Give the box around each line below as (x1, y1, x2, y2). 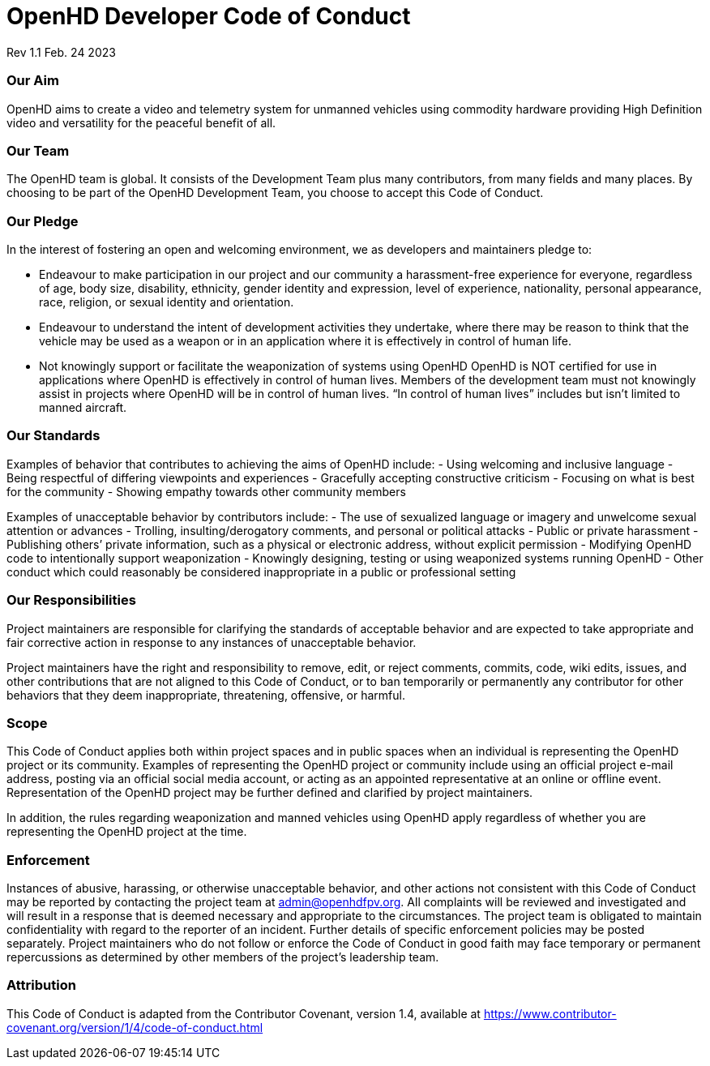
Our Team (6, 142, 70, 159)
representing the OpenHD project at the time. (6, 824, 247, 839)
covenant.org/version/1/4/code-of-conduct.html (6, 1020, 263, 1034)
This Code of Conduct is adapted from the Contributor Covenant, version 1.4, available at (6, 1006, 481, 1021)
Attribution (6, 977, 76, 994)
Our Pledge (6, 212, 79, 229)
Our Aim (6, 72, 59, 89)
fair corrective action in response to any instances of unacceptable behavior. (6, 635, 417, 649)
